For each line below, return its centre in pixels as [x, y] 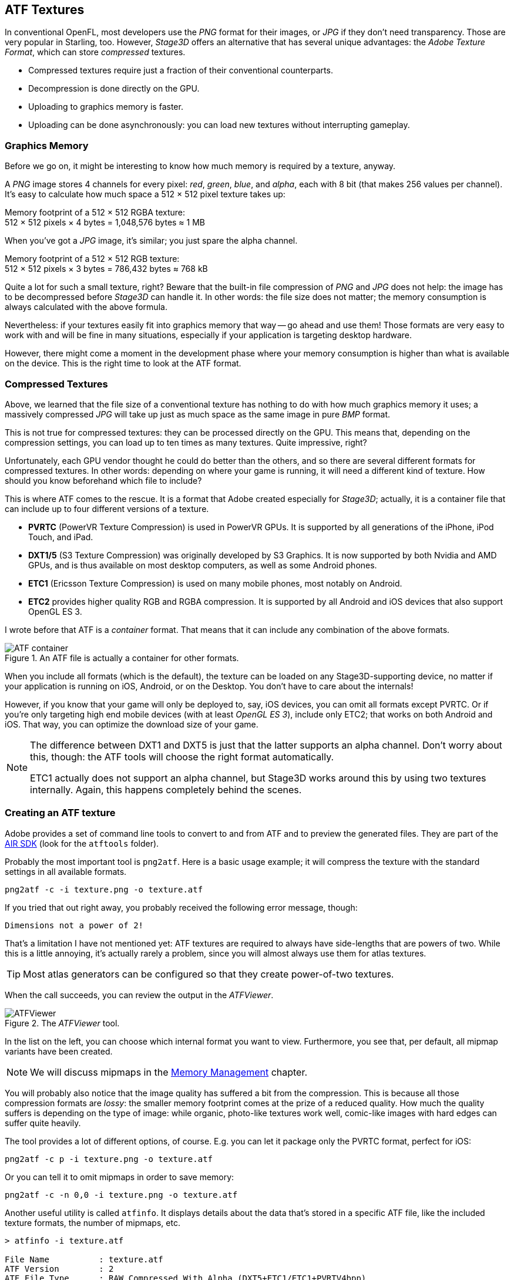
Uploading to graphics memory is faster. [106, 107]
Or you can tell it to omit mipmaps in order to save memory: [120, 1177]
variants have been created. [59, 1051]
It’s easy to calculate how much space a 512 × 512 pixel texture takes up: [145, 194]
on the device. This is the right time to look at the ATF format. [123, 363]
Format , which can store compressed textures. [95, 52]
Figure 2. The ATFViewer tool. [62, 1023]
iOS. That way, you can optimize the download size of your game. [132, 724]
